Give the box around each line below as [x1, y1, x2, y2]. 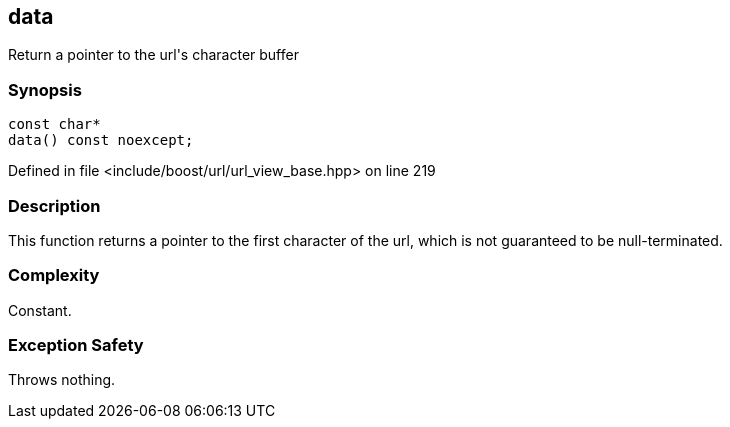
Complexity [8, 265, 100, 286]
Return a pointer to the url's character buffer [8, 46, 299, 64]
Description [8, 195, 101, 216]
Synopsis [8, 79, 82, 100]
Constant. [8, 301, 72, 319]
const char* [8, 116, 101, 133]
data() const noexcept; [8, 132, 194, 149]
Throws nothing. [8, 371, 116, 389]
